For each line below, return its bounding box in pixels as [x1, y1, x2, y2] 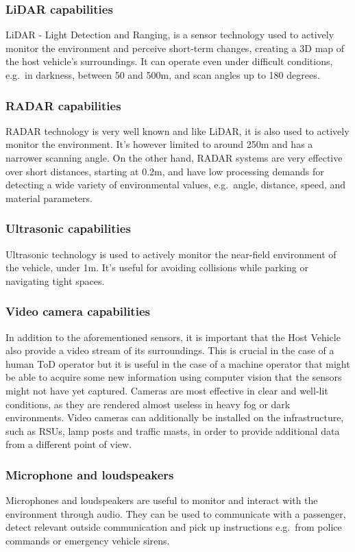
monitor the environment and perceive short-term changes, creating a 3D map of [5, 40, 345, 55]
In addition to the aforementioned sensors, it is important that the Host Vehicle [5, 329, 341, 344]
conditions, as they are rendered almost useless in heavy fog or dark [5, 397, 291, 411]
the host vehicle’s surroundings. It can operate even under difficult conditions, [5, 54, 333, 68]
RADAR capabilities [5, 97, 121, 114]
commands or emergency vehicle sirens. [5, 533, 170, 547]
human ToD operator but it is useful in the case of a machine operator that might [5, 356, 350, 371]
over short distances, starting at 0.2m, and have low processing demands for [5, 164, 324, 178]
